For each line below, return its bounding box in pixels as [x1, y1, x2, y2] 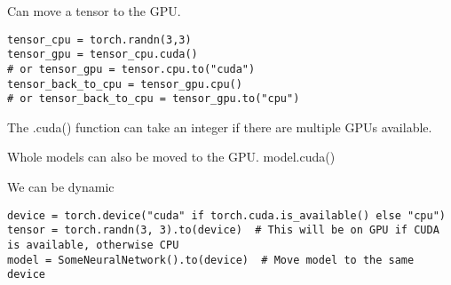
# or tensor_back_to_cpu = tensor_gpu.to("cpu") [7, 92, 300, 106]
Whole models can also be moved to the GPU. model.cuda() [7, 147, 336, 166]
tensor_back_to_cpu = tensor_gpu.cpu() [7, 77, 242, 91]
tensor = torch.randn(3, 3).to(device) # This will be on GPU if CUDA [7, 224, 439, 237]
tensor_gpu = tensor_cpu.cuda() [7, 48, 198, 61]
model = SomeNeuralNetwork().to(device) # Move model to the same [7, 253, 415, 266]
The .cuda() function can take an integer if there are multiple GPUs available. [7, 117, 432, 136]
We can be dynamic [7, 178, 115, 196]
